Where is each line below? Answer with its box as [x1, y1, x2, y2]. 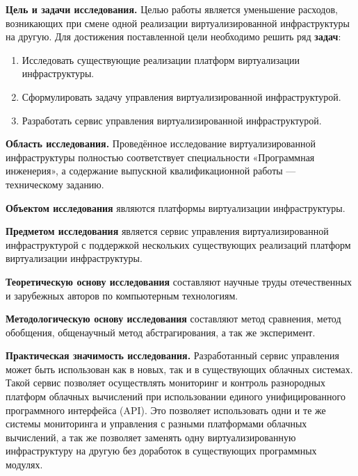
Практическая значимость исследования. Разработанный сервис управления [6, 348, 339, 363]
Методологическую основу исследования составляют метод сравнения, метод [6, 311, 341, 326]
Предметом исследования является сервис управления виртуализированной [6, 224, 329, 238]
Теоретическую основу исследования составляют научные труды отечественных [6, 274, 352, 288]
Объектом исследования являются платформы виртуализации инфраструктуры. [6, 200, 345, 215]
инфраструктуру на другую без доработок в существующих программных [6, 443, 317, 458]
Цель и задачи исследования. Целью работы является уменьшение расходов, [6, 2, 338, 16]
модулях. [6, 457, 43, 472]
